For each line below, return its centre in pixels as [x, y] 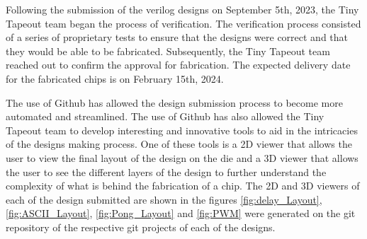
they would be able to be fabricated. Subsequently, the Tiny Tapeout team [168, 51]
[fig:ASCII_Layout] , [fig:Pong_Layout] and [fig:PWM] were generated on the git [181, 213]
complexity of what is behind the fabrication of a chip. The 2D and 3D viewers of [183, 186]
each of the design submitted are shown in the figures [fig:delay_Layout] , [164, 199]
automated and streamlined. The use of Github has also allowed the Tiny [165, 116]
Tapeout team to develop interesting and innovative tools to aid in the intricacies [182, 130]
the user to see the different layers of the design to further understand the [166, 171]
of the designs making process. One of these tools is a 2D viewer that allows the [179, 144]
